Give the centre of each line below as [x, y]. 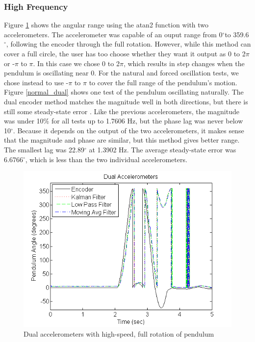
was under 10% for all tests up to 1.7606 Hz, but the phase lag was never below [124, 121]
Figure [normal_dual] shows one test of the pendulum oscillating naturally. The [124, 92]
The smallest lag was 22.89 [44, 149]
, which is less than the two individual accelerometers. [106, 159]
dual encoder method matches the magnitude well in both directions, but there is [126, 101]
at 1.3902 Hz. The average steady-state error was [163, 149]
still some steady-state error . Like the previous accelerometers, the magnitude [122, 111]
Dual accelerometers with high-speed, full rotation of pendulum [119, 333]
